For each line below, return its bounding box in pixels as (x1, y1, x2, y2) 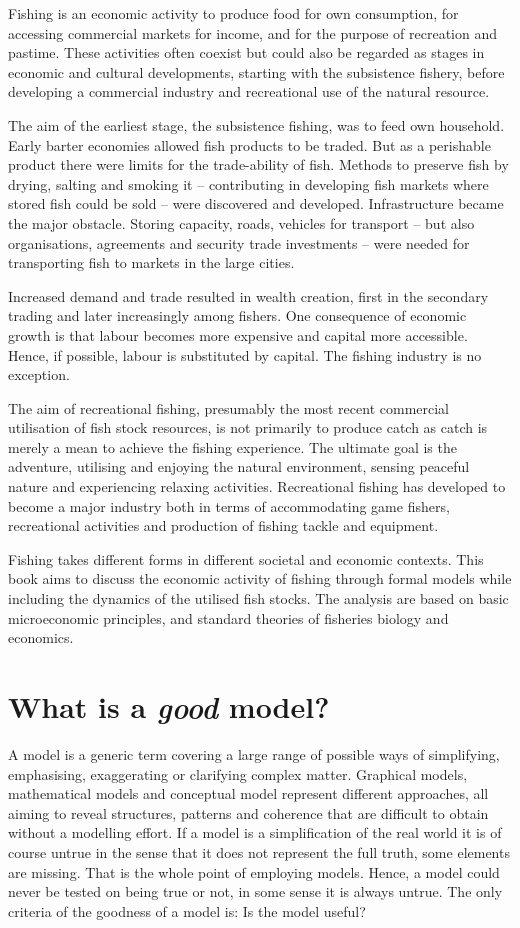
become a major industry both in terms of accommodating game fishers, (8, 495, 450, 516)
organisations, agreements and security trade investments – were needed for (8, 232, 470, 253)
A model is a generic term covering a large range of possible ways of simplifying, (8, 743, 500, 764)
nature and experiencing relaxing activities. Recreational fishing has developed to (8, 476, 506, 497)
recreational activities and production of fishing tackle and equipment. (8, 515, 439, 536)
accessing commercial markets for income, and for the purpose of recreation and (8, 22, 497, 43)
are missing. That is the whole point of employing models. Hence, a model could (8, 861, 500, 882)
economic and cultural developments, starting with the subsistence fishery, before (8, 61, 505, 82)
